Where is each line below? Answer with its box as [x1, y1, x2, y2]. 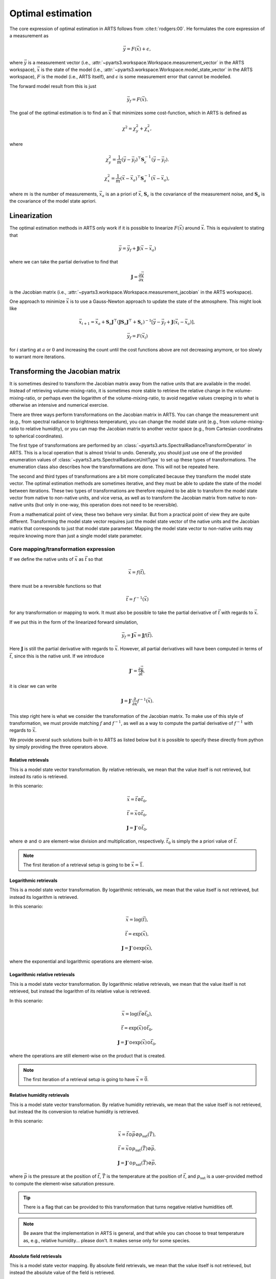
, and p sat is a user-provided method [185, 1173, 263, 1181]
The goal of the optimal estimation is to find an [9, 110, 107, 116]
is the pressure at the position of [28, 1173, 97, 1179]
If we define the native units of [9, 556, 74, 562]
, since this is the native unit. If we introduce [11, 653, 104, 659]
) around [181, 225, 200, 231]
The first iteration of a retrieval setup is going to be [23, 862, 130, 868]
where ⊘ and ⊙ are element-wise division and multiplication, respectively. [9, 838, 166, 844]
